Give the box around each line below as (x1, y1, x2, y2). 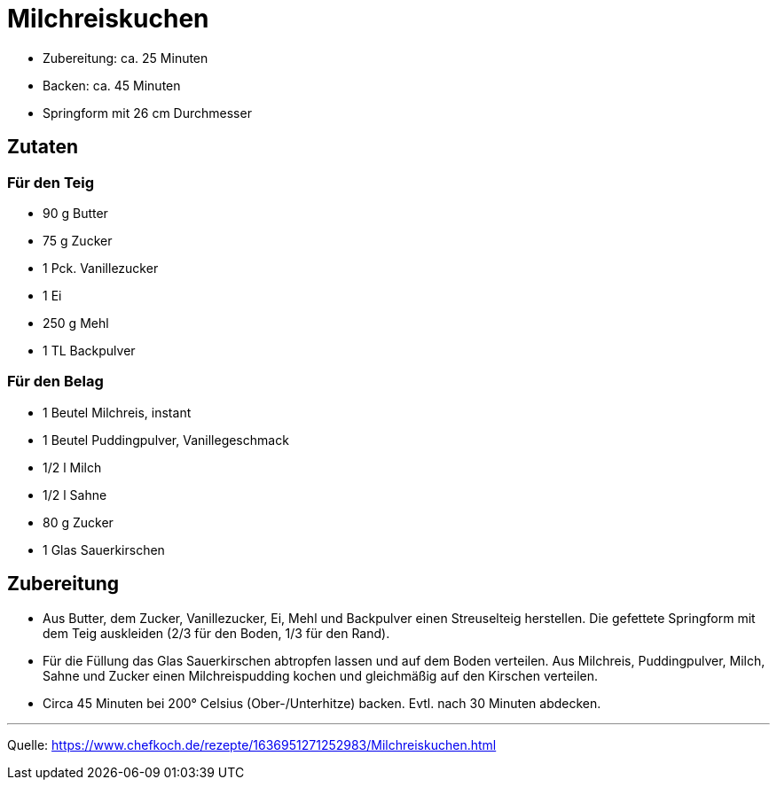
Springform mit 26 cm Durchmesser (43, 105, 252, 121)
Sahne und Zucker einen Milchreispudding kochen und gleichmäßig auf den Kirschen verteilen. (43, 667, 599, 683)
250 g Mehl (43, 315, 109, 331)
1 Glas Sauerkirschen (43, 542, 165, 557)
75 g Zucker (43, 232, 113, 248)
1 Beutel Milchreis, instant (43, 404, 192, 420)
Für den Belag (7, 372, 104, 391)
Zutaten (7, 136, 79, 159)
